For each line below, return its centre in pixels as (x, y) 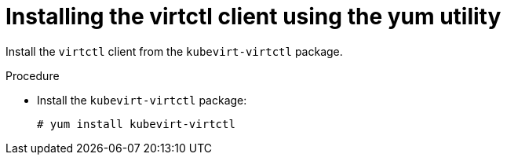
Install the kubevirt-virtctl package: (142, 100)
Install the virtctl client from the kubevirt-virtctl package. (174, 51)
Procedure (33, 75)
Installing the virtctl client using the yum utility (253, 16)
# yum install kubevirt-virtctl (136, 124)
